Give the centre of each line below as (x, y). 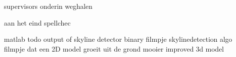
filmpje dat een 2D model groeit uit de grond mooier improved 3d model (114, 48)
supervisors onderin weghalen (48, 6)
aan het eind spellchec (37, 22)
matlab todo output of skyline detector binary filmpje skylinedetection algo (118, 39)
